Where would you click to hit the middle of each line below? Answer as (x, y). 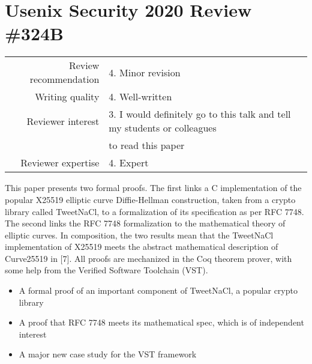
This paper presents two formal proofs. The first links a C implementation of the (153, 188)
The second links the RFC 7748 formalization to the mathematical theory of (145, 223)
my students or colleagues (163, 128)
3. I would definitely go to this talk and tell (200, 114)
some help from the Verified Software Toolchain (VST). (106, 270)
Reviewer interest (63, 121)
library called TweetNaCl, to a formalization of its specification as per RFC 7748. (154, 211)
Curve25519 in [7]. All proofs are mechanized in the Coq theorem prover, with (148, 258)
